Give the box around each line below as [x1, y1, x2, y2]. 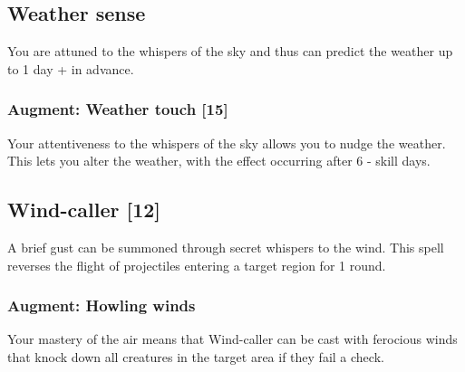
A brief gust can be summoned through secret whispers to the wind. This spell [7, 238, 444, 256]
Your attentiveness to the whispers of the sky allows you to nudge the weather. [7, 133, 446, 152]
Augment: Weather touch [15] [7, 98, 228, 120]
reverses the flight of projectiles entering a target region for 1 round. [7, 255, 386, 274]
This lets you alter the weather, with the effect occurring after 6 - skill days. [7, 151, 431, 170]
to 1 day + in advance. [7, 59, 134, 78]
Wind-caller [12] [7, 196, 161, 224]
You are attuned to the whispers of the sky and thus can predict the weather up [7, 42, 453, 61]
